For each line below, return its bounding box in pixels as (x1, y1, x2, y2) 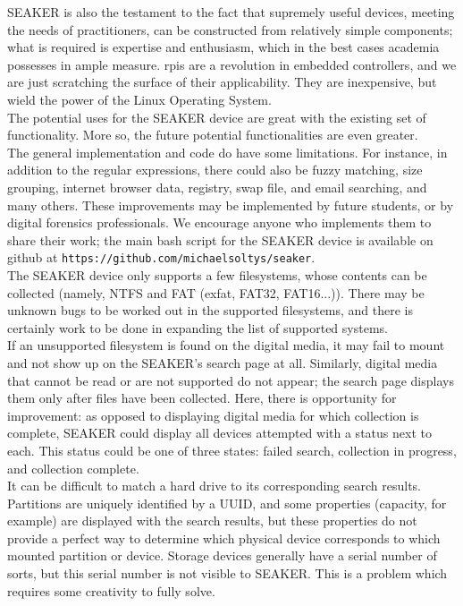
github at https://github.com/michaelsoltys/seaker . (7, 248, 316, 267)
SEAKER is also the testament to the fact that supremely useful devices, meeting (7, 3, 455, 21)
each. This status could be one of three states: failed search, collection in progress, (7, 440, 457, 459)
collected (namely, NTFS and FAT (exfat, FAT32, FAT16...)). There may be (7, 283, 425, 302)
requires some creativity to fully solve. (7, 581, 215, 600)
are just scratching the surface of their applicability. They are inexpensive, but (7, 73, 437, 91)
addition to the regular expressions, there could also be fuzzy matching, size (7, 160, 423, 179)
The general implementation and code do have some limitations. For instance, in (7, 142, 448, 161)
